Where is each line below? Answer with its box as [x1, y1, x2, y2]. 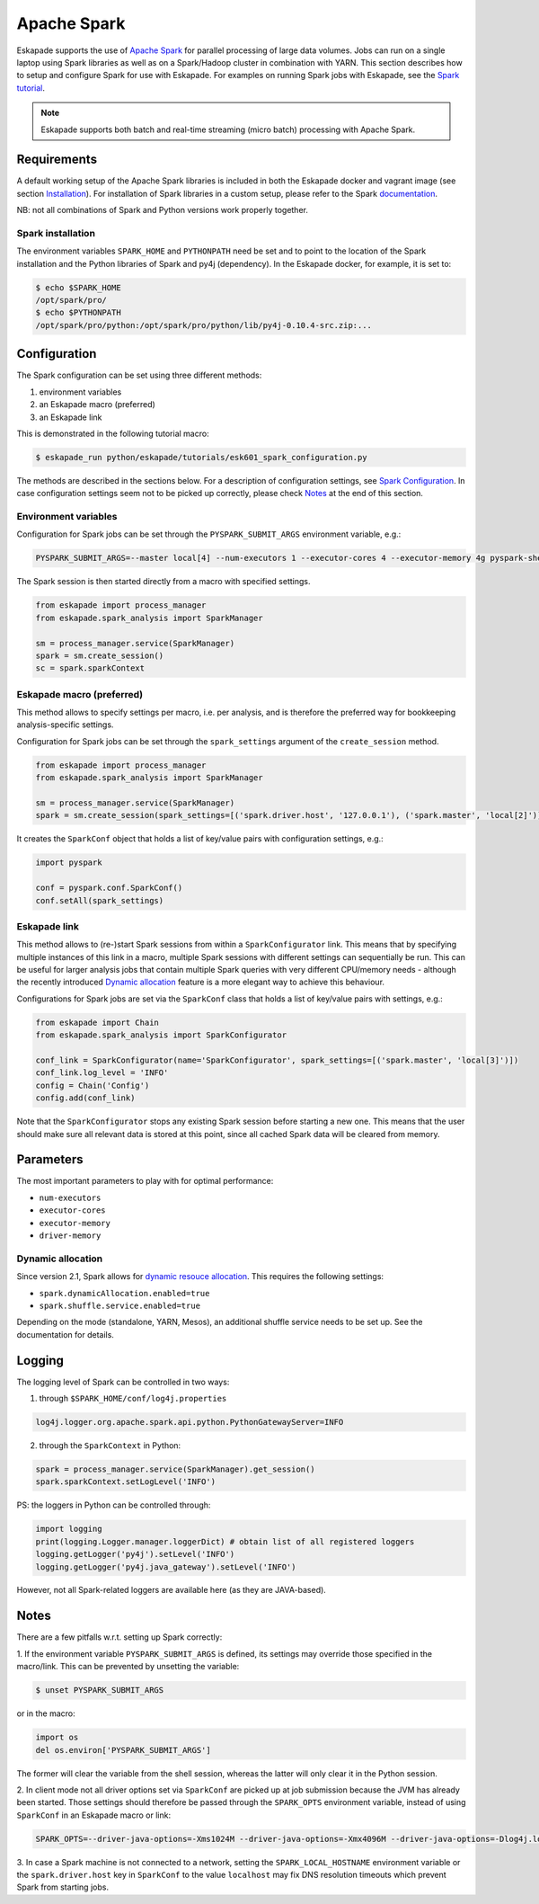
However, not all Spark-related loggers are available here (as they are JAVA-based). [16, 1585, 327, 1596]
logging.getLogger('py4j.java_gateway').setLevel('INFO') [35, 1561, 296, 1572]
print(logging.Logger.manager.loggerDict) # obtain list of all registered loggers [35, 1536, 415, 1546]
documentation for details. [16, 1329, 114, 1339]
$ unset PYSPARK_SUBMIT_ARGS [35, 1686, 164, 1695]
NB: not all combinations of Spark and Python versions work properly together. [16, 205, 309, 216]
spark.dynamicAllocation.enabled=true [39, 1288, 210, 1298]
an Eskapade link [39, 412, 102, 423]
